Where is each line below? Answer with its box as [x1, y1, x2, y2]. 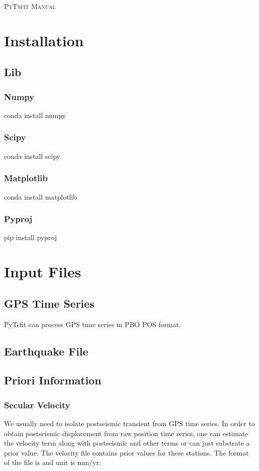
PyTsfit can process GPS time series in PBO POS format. [4, 319, 181, 329]
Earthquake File [4, 343, 89, 358]
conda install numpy [4, 110, 66, 120]
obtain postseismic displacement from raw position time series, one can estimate [4, 428, 249, 438]
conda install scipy [4, 150, 60, 161]
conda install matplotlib [4, 191, 77, 202]
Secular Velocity [4, 398, 70, 411]
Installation [4, 30, 84, 50]
